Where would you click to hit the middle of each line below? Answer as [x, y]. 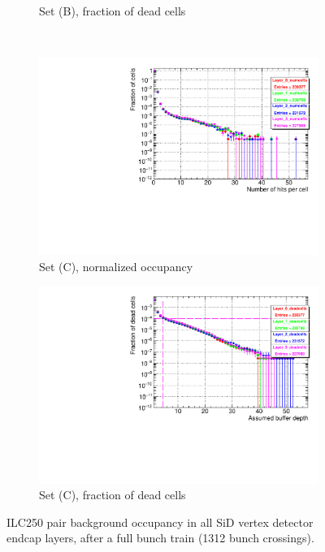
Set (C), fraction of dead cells [113, 495]
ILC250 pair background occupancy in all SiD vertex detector [160, 522]
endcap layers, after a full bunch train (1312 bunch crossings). [160, 538]
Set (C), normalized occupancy [116, 266]
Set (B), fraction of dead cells [113, 11]
